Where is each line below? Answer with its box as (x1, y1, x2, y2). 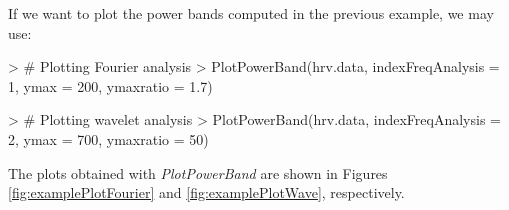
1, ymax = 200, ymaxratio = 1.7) (8, 75, 213, 96)
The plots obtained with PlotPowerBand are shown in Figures (8, 162, 388, 183)
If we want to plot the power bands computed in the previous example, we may (8, 3, 494, 23)
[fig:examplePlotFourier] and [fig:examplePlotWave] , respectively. (8, 182, 405, 203)
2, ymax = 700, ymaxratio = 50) (8, 128, 209, 149)
